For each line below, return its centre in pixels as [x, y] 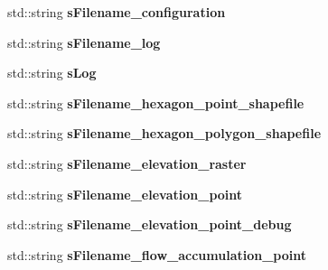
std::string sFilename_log [84, 42]
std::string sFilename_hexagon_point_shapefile [156, 102]
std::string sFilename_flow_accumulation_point [157, 254]
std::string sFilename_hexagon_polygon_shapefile [164, 133]
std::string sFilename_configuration [117, 12]
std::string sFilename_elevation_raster [127, 163]
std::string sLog [52, 73]
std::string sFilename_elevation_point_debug [150, 224]
